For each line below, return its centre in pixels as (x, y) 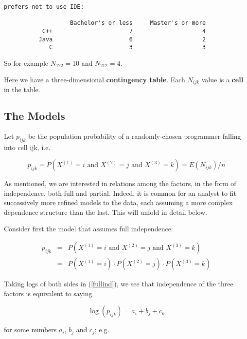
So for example (26, 63)
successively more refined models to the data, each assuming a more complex (118, 202)
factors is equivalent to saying (48, 293)
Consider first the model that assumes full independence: (88, 228)
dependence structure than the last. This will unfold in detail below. (106, 212)
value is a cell (222, 79)
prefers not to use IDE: (44, 7)
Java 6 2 (122, 39)
